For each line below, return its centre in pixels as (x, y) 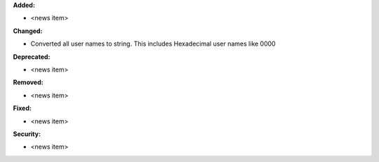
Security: (27, 134)
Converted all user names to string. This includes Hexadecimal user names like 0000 (153, 44)
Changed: (28, 31)
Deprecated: (32, 57)
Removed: (28, 82)
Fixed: (22, 108)
